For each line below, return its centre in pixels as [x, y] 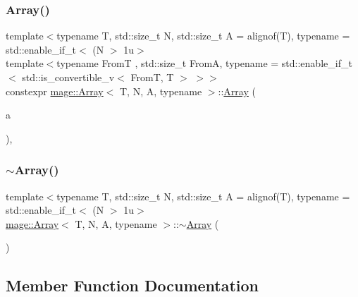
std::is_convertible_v [68, 77]
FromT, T [152, 77]
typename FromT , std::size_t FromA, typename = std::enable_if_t [204, 63]
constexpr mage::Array [55, 91]
